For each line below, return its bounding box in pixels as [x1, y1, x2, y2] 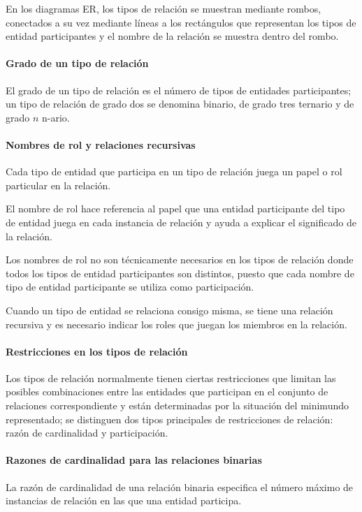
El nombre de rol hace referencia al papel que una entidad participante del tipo [6, 201, 345, 216]
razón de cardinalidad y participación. [6, 425, 168, 440]
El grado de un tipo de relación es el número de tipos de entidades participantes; [6, 82, 352, 97]
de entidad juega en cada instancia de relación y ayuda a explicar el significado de [6, 214, 356, 229]
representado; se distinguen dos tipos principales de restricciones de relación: [6, 411, 333, 426]
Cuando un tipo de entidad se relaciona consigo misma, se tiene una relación [6, 302, 333, 317]
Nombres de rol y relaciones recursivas [6, 137, 196, 152]
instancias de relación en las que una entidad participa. [6, 493, 242, 508]
